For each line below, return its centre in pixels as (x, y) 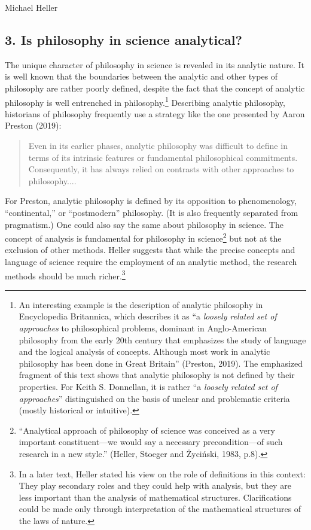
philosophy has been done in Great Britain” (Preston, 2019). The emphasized (161, 363)
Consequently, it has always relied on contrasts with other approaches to (161, 169)
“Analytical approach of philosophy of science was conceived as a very (147, 430)
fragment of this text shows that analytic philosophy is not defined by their (157, 375)
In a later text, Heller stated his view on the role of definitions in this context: (162, 473)
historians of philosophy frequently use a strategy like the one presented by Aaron (155, 113)
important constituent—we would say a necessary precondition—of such (151, 442)
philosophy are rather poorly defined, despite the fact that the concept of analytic (155, 88)
